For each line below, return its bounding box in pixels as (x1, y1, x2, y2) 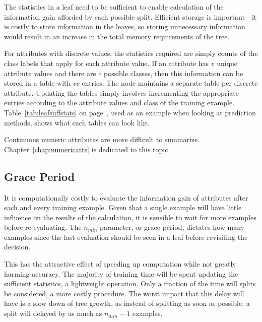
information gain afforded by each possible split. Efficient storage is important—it (4, 11, 257, 22)
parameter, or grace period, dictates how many (100, 222, 244, 232)
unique (217, 57, 238, 68)
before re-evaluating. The (4, 222, 82, 232)
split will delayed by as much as (4, 308, 102, 318)
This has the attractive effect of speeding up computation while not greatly (4, 259, 236, 269)
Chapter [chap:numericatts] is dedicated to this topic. (4, 144, 170, 154)
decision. (4, 241, 31, 252)
